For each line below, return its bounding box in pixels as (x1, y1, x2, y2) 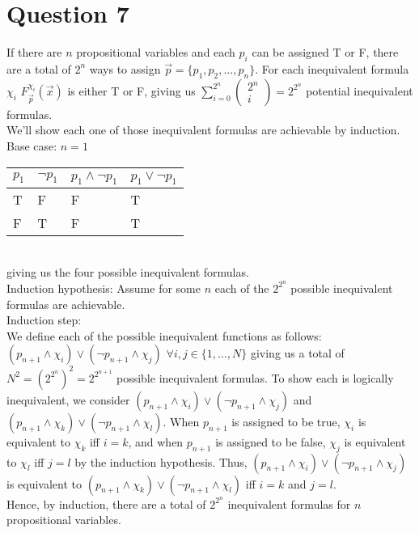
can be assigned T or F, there (252, 44, 399, 61)
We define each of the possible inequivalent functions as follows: (6, 327, 322, 344)
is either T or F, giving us (67, 82, 196, 99)
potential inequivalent (306, 82, 413, 99)
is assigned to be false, (215, 433, 326, 450)
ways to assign (89, 60, 161, 77)
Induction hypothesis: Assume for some (6, 279, 201, 296)
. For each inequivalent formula (255, 60, 409, 77)
